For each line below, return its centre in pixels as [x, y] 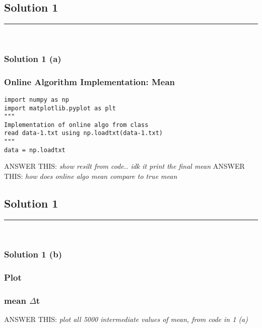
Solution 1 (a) [33, 58]
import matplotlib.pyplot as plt [60, 108]
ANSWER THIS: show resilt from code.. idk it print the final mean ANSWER [124, 166]
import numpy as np [37, 100]
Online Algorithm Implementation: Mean [90, 81]
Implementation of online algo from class [76, 125]
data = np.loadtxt [35, 150]
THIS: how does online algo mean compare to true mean [91, 176]
